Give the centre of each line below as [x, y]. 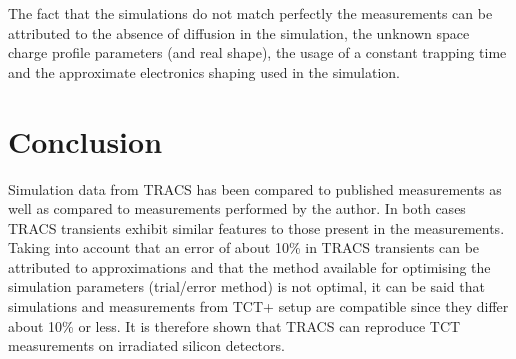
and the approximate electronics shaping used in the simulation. [204, 71]
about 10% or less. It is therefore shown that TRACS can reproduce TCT [234, 325]
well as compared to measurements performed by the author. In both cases [237, 208]
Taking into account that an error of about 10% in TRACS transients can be [244, 247]
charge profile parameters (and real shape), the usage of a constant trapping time [257, 52]
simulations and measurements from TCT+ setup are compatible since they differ [258, 306]
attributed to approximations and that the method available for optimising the [249, 266]
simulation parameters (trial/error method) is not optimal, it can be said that [246, 286]
